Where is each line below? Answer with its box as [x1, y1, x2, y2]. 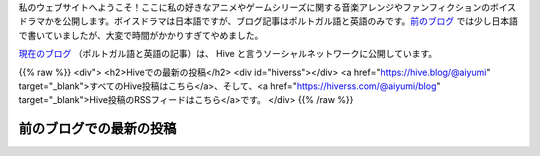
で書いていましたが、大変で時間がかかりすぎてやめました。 [18, 29, 264, 41]
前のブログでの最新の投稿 [18, 120, 177, 137]
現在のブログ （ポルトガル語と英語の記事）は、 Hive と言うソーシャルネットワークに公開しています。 [18, 48, 438, 60]
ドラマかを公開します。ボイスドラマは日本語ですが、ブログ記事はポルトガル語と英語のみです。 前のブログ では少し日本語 [18, 15, 519, 27]
